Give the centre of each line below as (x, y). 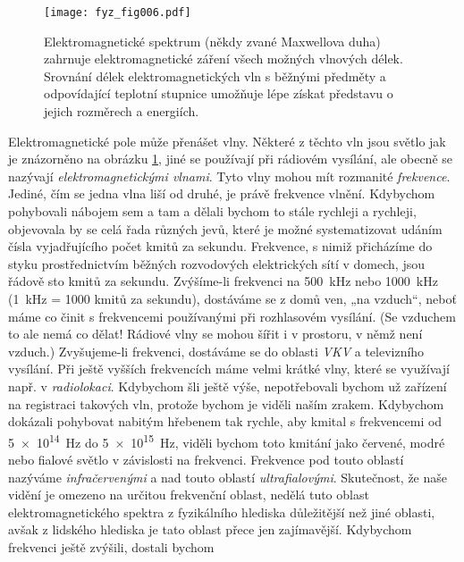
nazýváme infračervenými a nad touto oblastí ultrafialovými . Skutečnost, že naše (228, 477)
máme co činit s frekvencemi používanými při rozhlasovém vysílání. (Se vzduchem (232, 316)
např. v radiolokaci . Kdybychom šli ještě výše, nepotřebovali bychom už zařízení (228, 386)
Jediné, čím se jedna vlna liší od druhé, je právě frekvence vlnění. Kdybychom (222, 193)
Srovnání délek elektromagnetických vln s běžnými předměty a (215, 75)
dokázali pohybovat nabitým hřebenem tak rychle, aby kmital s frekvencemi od (225, 421)
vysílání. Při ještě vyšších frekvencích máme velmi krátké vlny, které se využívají (229, 369)
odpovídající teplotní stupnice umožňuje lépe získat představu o (219, 93)
